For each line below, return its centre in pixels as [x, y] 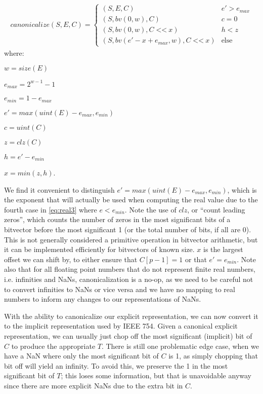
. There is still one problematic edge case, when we [180, 346]
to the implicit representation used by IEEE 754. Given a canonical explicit [121, 326]
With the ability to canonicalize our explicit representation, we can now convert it [131, 316]
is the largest [223, 249]
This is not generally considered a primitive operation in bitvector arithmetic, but [131, 239]
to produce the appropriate [53, 346]
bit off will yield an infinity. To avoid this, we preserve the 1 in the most [116, 365]
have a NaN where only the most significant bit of [81, 356]
